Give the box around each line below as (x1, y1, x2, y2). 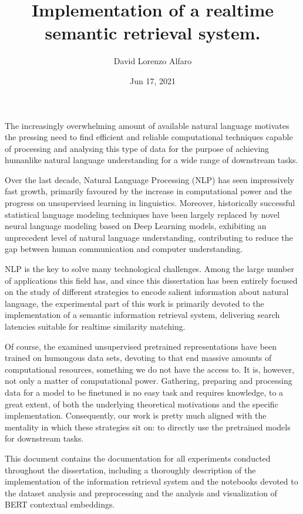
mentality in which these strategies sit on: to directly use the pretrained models (5, 420, 291, 433)
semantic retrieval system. (45, 21, 261, 45)
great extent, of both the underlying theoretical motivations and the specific (5, 397, 278, 410)
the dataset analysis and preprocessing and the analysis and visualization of (5, 486, 277, 499)
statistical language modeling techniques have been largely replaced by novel (5, 208, 280, 220)
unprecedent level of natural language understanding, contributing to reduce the (5, 231, 293, 243)
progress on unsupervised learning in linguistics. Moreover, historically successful (5, 197, 295, 209)
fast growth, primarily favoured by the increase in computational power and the (5, 185, 292, 197)
